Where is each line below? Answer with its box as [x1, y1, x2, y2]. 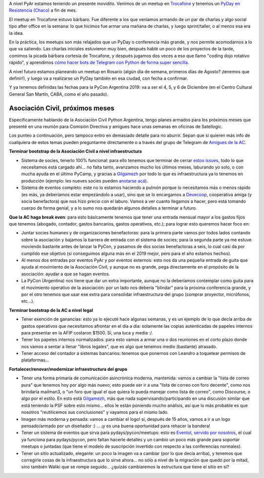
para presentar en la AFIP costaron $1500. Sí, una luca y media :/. [21, 330, 154, 335]
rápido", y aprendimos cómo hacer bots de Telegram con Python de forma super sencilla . [9, 60, 189, 65]
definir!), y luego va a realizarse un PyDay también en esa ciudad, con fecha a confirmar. [9, 75, 188, 81]
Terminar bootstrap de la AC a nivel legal [9, 307, 93, 313]
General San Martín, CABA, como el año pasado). [9, 91, 109, 97]
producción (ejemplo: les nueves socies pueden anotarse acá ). [21, 178, 148, 184]
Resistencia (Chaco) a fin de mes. [9, 7, 77, 13]
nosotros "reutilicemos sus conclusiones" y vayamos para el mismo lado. [21, 409, 169, 415]
